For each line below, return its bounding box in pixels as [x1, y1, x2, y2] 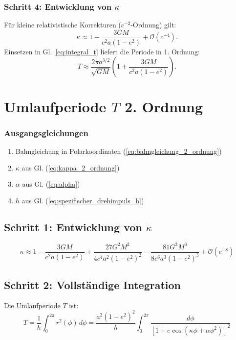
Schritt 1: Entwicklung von [4, 219, 142, 234]
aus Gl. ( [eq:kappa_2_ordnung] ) [21, 162, 120, 172]
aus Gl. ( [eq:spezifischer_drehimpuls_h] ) [21, 195, 144, 205]
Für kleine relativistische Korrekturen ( [4, 20, 121, 30]
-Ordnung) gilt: [130, 20, 176, 30]
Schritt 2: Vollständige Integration [4, 277, 181, 292]
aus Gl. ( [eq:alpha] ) [22, 179, 80, 189]
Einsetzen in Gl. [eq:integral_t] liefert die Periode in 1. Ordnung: [4, 46, 200, 56]
